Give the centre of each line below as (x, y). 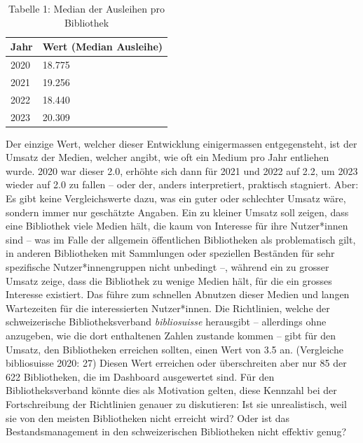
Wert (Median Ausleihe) (103, 47)
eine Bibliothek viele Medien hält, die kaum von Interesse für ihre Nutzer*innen (177, 226)
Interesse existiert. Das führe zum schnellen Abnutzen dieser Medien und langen (178, 294)
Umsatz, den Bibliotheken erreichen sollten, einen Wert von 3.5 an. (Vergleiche (174, 349)
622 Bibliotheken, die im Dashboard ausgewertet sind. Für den (140, 376)
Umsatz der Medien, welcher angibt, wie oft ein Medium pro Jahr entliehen (167, 157)
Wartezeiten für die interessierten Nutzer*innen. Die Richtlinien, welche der (168, 308)
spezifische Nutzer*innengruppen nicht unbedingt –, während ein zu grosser (167, 267)
